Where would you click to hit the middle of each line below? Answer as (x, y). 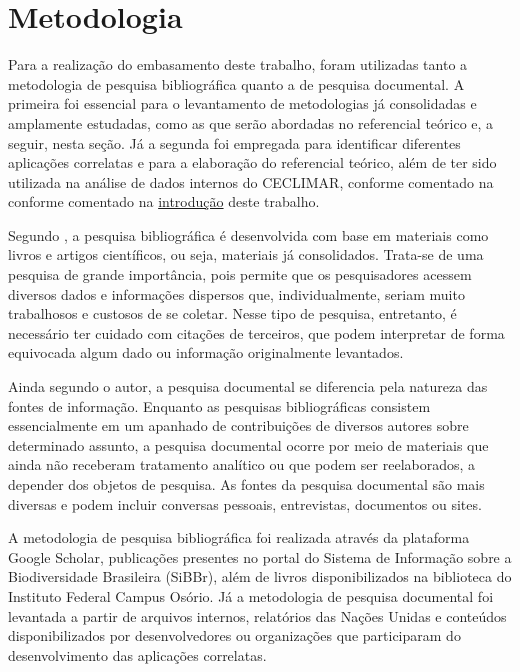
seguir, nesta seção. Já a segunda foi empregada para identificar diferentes (234, 142)
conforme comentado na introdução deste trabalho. (164, 201)
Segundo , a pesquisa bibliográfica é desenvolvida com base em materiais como (248, 234)
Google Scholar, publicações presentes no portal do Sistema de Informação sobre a (260, 556)
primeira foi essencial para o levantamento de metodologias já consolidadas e (242, 103)
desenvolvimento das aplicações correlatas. (137, 654)
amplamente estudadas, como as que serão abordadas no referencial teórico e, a (251, 122)
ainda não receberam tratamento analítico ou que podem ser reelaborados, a (242, 464)
